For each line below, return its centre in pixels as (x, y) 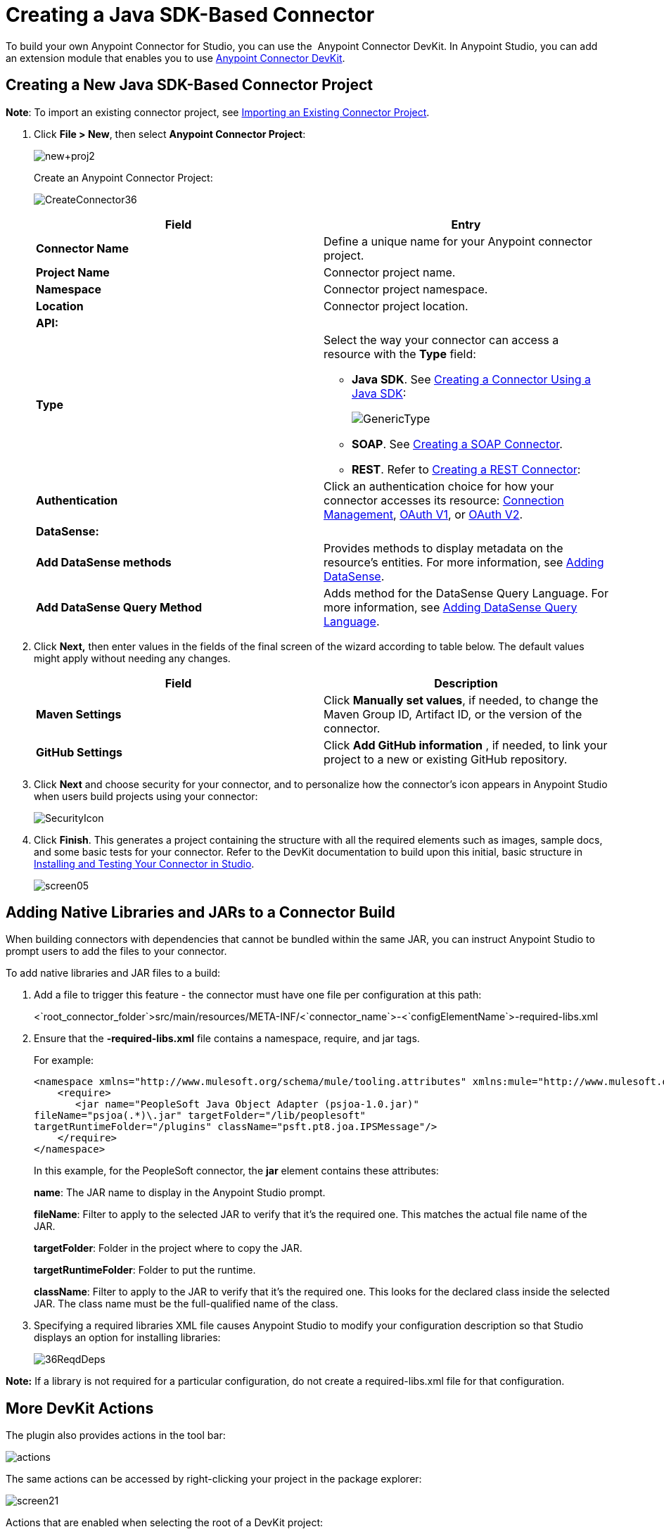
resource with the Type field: (400, 354)
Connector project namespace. (406, 289)
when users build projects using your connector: (146, 796)
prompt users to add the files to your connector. (116, 951)
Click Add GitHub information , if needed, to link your (466, 745)
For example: (64, 1060)
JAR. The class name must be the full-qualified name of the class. (186, 1304)
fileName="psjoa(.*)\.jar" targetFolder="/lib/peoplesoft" (200, 1116)
